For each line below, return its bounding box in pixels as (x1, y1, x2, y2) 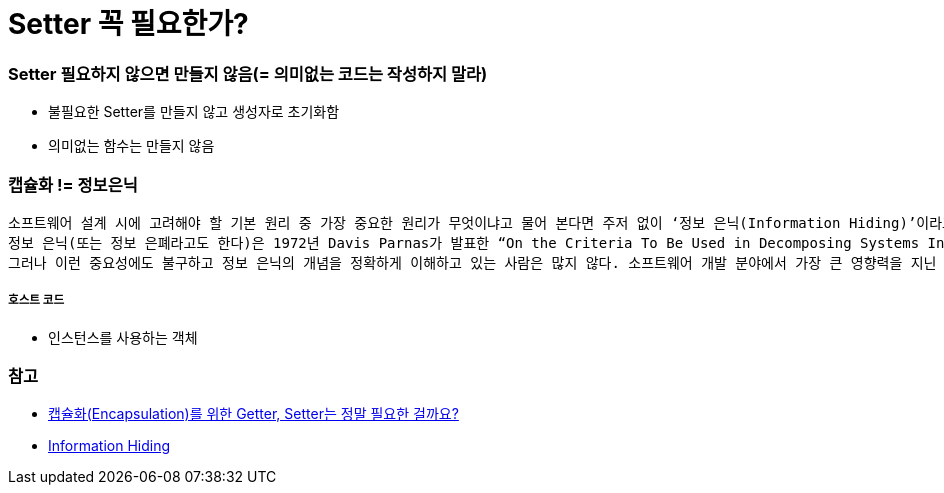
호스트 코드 (8, 293, 65, 308)
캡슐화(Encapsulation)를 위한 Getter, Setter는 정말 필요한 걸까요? (48, 405, 459, 423)
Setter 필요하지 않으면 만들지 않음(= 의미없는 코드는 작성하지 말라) (8, 63, 488, 84)
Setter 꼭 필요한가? (8, 7, 249, 41)
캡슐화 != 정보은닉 (8, 174, 138, 195)
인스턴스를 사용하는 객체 (48, 328, 198, 346)
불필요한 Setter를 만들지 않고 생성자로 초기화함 (48, 103, 340, 121)
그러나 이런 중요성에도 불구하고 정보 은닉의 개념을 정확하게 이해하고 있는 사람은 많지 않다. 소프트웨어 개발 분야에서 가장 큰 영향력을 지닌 (8, 254, 937, 271)
